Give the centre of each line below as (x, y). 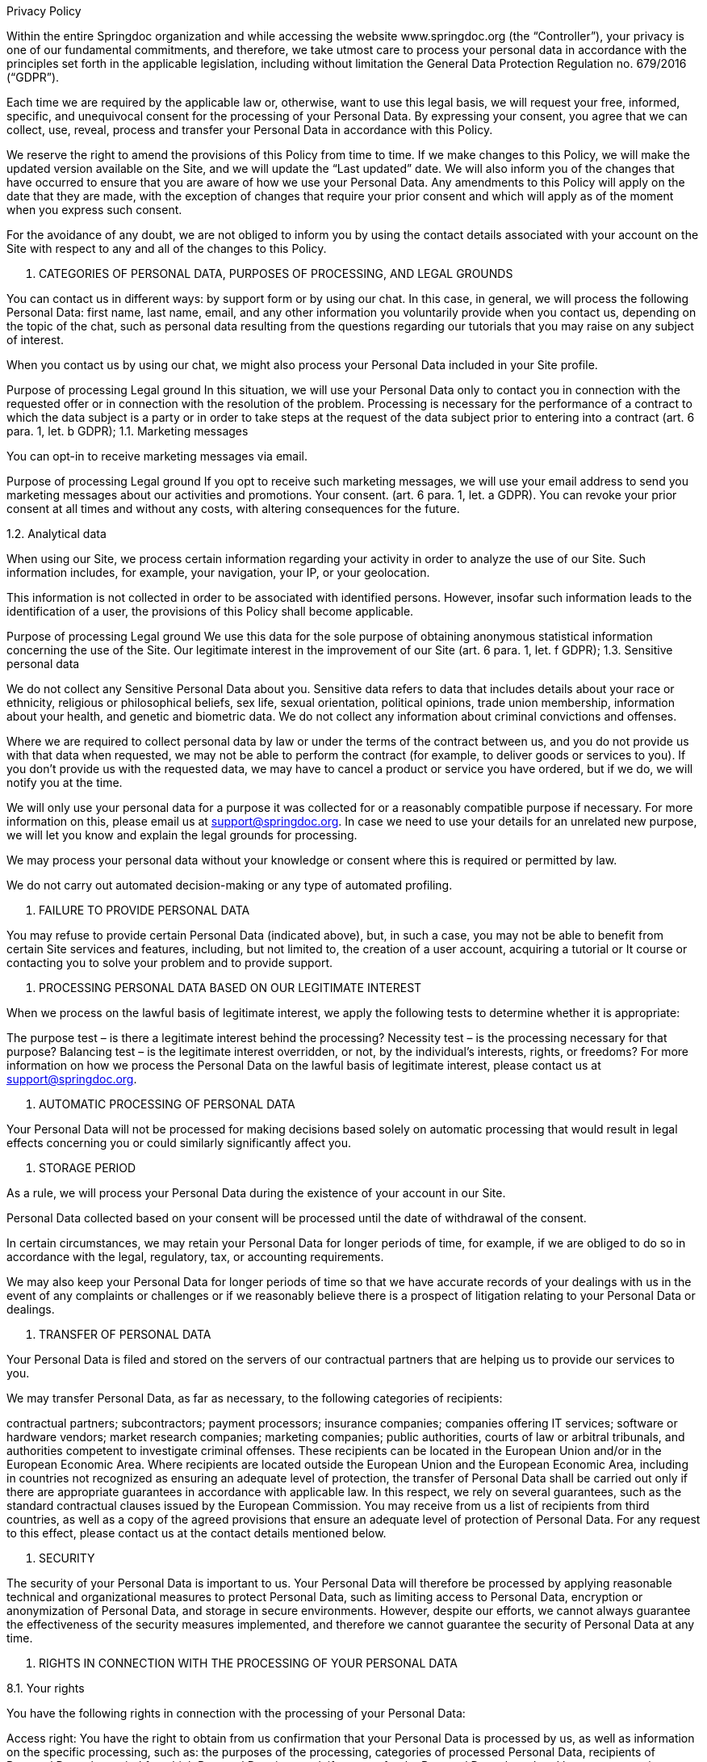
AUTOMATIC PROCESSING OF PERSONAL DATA (167, 1104)
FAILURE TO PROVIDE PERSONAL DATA (144, 910)
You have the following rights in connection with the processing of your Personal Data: (236, 1713)
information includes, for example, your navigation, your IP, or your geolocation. (218, 572)
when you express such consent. (94, 210)
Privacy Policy (44, 11)
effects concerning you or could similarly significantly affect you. (179, 1143)
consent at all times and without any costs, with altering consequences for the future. (233, 509)
